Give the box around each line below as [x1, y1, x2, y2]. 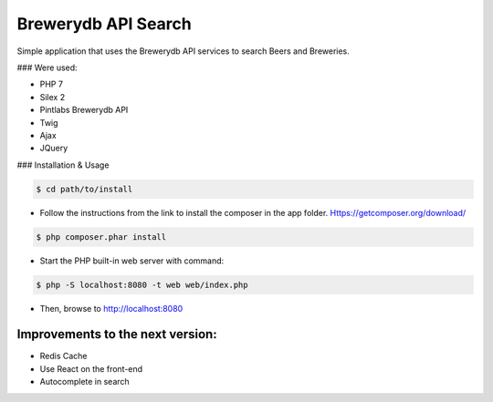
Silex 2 [39, 91, 66, 102]
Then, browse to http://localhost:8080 [39, 303, 184, 314]
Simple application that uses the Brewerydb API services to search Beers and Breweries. [16, 46, 351, 57]
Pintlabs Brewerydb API [39, 105, 129, 116]
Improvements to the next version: [16, 326, 218, 342]
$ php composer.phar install [36, 232, 167, 242]
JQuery [39, 142, 68, 154]
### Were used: [16, 62, 78, 73]
